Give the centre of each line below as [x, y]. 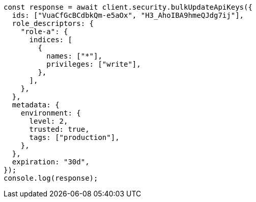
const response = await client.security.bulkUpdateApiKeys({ [128, 7]
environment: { [51, 113]
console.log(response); [51, 178]
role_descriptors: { [53, 23]
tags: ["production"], [74, 137]
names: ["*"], [74, 56]
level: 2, [49, 121]
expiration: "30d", [51, 162]
